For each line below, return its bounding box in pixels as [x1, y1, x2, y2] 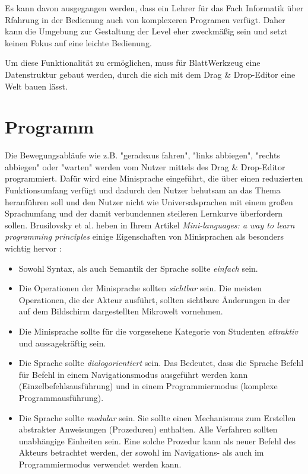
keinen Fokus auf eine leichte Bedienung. [5, 36, 152, 49]
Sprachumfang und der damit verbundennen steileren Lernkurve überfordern [5, 207, 283, 219]
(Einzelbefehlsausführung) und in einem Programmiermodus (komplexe [18, 380, 278, 392]
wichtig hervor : [5, 242, 62, 255]
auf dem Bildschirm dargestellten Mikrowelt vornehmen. [18, 305, 223, 317]
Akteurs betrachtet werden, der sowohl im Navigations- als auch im [18, 446, 264, 459]
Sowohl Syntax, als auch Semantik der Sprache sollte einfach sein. [18, 262, 258, 274]
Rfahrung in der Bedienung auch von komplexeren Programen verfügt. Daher [5, 13, 285, 26]
